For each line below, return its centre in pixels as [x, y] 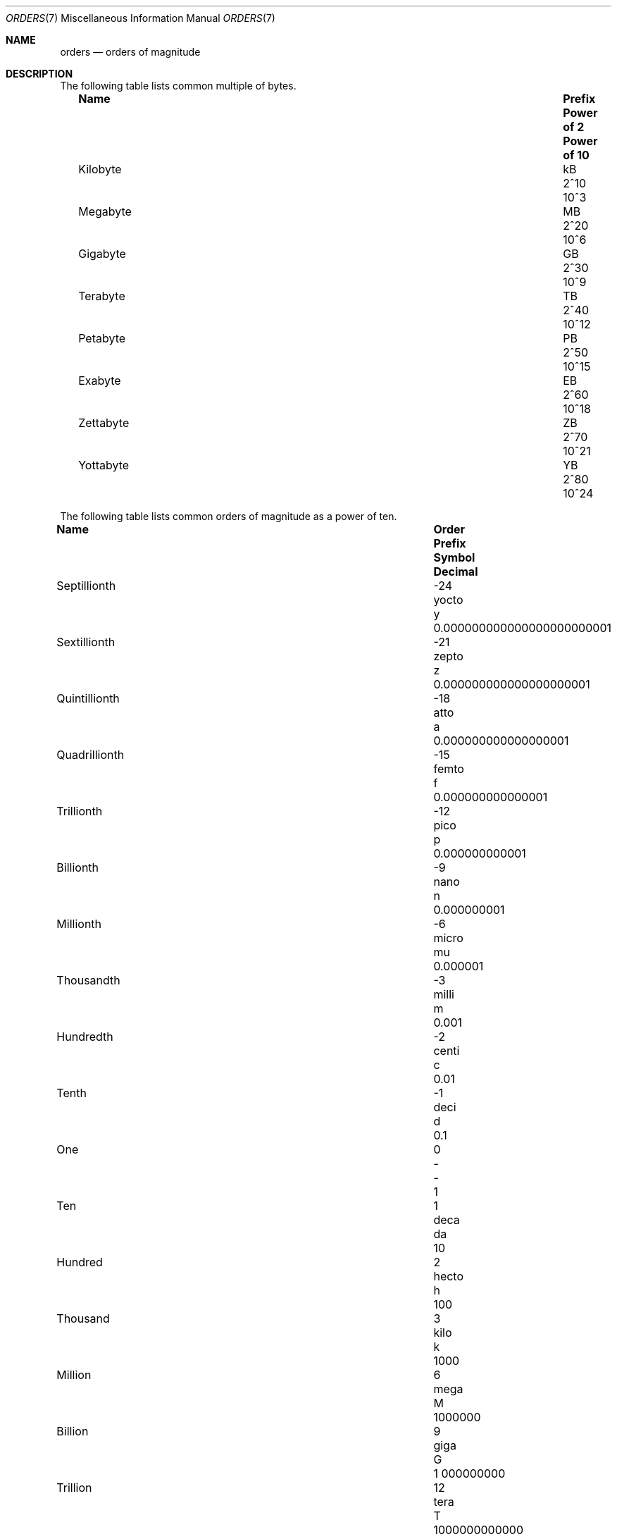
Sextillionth [86, 642]
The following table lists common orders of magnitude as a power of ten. [229, 516]
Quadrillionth [91, 755]
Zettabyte [104, 423]
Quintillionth [88, 698]
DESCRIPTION [39, 74]
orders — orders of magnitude [130, 52]
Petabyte [102, 338]
